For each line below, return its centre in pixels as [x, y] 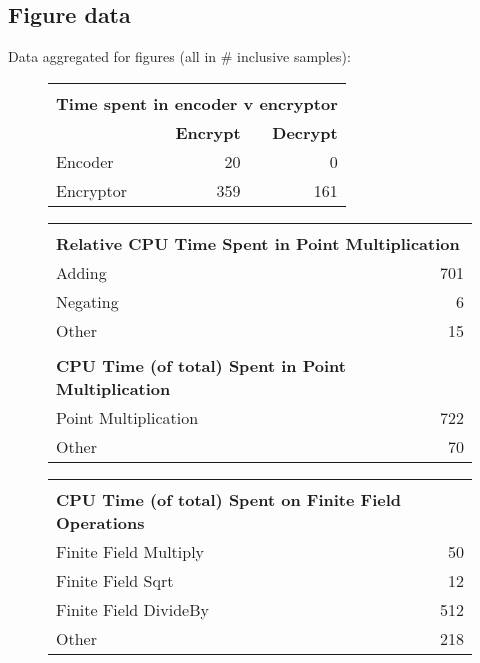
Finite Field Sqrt [115, 580]
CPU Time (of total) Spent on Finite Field [228, 499]
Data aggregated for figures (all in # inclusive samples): [179, 56]
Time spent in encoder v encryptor [197, 103]
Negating [87, 301]
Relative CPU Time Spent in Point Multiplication [258, 243]
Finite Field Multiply [130, 551]
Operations [100, 522]
